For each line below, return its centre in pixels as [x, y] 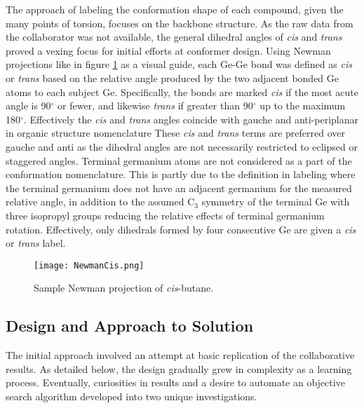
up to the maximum [303, 106]
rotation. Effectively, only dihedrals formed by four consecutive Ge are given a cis [181, 229]
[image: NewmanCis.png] [89, 265]
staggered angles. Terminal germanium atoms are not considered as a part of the [179, 160]
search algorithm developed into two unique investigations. [132, 396]
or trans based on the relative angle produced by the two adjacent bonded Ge [173, 77]
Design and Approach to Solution [130, 326]
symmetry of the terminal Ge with [276, 202]
